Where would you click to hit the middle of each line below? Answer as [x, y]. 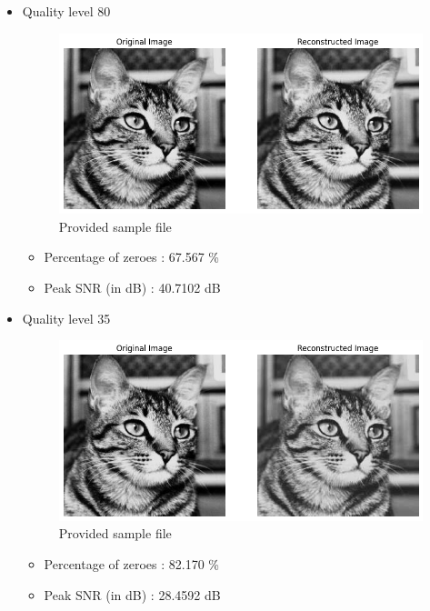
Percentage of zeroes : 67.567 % [132, 257]
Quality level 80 [66, 11]
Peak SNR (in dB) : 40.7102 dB [132, 287]
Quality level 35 [66, 318]
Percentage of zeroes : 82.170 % [132, 563]
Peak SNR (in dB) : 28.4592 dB [132, 594]
